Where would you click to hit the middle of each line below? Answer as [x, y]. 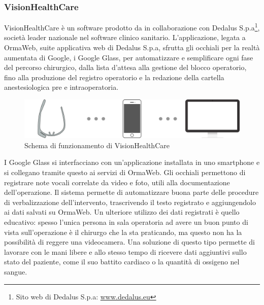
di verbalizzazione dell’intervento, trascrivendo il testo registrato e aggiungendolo [130, 202]
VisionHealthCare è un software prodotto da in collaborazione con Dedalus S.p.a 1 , [132, 27]
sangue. [16, 271]
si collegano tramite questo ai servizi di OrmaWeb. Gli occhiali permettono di [125, 172]
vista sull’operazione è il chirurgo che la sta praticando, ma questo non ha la [123, 232]
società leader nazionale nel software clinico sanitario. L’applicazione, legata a [125, 37]
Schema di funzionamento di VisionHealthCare [97, 145]
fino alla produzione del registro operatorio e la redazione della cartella [114, 77]
